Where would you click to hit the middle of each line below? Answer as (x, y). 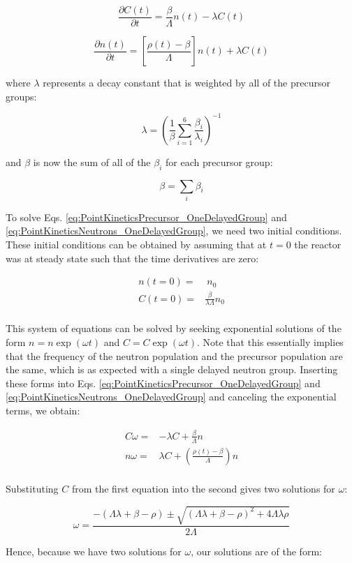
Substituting (32, 488)
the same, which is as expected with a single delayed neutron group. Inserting (172, 369)
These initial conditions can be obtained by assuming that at (136, 245)
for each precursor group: (219, 162)
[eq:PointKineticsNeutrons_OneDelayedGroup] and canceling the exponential (171, 397)
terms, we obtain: (43, 411)
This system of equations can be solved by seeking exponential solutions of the (174, 328)
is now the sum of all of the (92, 162)
